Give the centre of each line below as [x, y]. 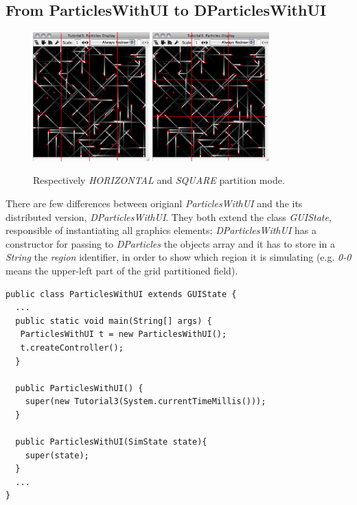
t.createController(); [72, 348]
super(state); [57, 455]
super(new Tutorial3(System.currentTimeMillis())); [146, 402]
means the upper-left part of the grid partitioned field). [122, 270]
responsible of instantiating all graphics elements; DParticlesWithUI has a [161, 230]
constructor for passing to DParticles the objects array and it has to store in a [170, 243]
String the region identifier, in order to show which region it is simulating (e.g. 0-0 [178, 257]
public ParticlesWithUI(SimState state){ [111, 442]
